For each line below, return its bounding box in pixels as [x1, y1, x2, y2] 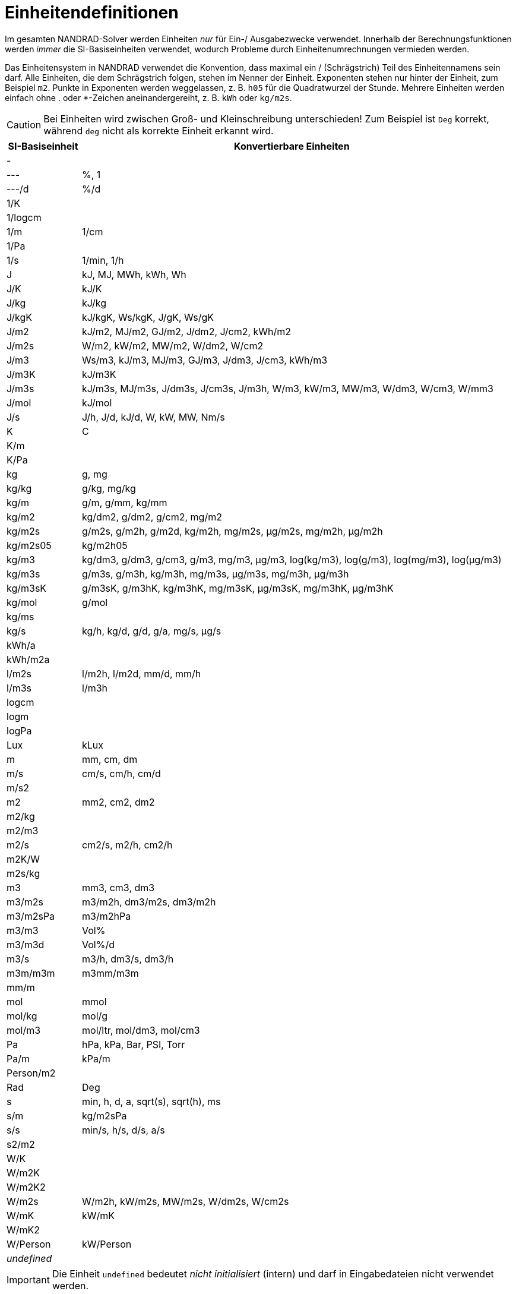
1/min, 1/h [82, 254, 124, 266]
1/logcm [7, 211, 42, 223]
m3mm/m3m [82, 967, 139, 979]
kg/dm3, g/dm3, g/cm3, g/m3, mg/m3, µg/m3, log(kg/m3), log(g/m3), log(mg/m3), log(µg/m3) [82, 553, 502, 566]
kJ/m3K [82, 368, 116, 380]
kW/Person [82, 1238, 132, 1250]
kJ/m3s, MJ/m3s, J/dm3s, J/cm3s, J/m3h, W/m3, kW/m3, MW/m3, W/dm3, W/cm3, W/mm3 [82, 382, 493, 394]
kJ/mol [82, 396, 112, 409]
